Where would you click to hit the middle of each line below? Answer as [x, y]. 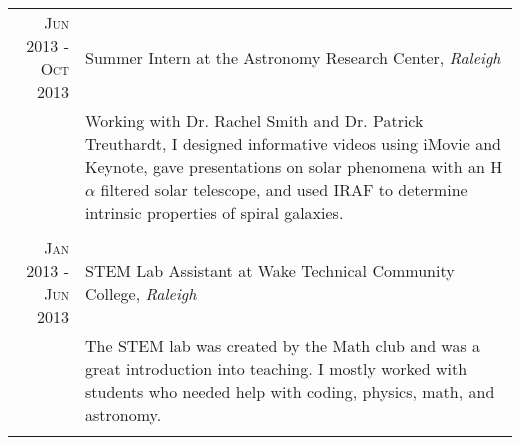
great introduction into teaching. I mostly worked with [276, 368]
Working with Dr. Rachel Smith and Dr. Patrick [254, 120]
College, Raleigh [141, 293]
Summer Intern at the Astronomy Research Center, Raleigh [293, 57]
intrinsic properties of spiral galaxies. [214, 212]
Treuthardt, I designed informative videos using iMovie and [293, 143]
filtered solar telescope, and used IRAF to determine [284, 189]
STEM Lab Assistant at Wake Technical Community [270, 270]
